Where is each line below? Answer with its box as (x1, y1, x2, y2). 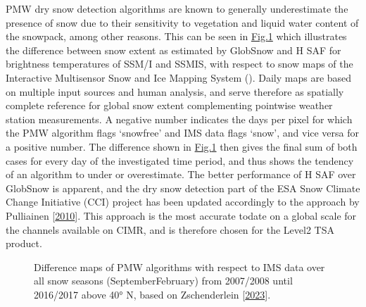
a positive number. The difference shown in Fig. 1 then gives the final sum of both (6, 139, 358, 153)
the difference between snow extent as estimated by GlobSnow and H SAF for (6, 42, 341, 57)
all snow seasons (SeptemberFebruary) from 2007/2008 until (34, 273, 293, 288)
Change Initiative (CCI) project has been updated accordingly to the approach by (6, 194, 360, 209)
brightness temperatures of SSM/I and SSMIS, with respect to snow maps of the (6, 56, 353, 71)
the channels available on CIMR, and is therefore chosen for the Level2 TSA (6, 222, 334, 237)
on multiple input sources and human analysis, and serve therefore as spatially (6, 84, 344, 99)
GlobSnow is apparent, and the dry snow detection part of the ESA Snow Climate (6, 180, 360, 195)
